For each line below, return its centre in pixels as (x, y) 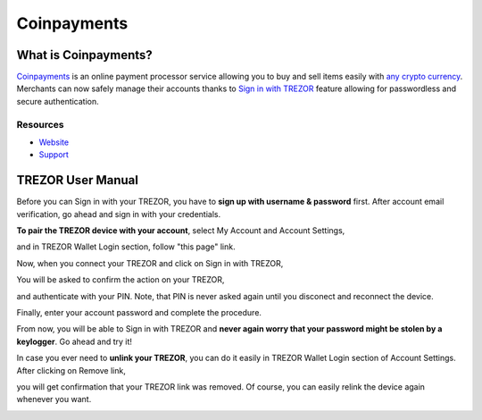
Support (54, 155)
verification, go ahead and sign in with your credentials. (119, 214)
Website (54, 142)
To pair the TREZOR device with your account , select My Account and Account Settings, (181, 231)
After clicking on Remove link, (71, 370)
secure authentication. (58, 101)
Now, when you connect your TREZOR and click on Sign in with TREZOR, (150, 263)
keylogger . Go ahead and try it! (75, 341)
